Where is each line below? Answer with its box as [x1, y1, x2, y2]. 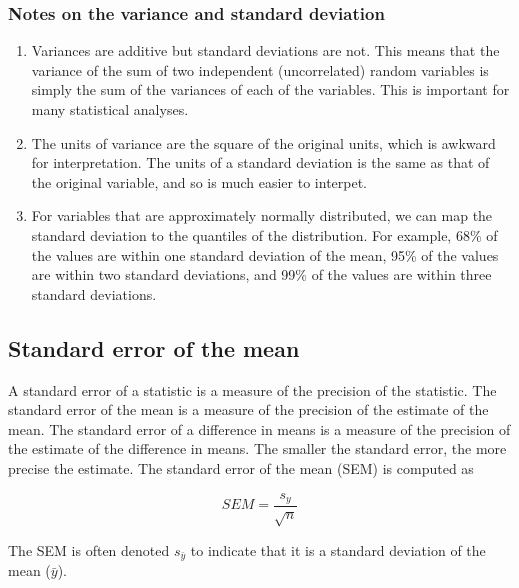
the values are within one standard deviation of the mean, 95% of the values [31, 244, 499, 265]
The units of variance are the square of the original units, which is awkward [31, 132, 496, 153]
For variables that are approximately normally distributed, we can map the [31, 205, 493, 226]
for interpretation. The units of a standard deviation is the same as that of [31, 152, 490, 173]
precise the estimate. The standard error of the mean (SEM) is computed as [8, 457, 474, 478]
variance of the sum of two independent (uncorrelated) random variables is [31, 59, 489, 80]
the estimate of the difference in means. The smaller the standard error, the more [8, 438, 507, 459]
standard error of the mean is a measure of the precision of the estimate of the [8, 399, 489, 420]
